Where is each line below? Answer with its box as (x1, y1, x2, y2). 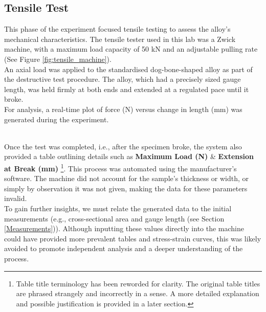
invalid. (4, 193, 27, 204)
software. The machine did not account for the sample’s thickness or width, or (4, 173, 249, 184)
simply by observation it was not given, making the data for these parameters (4, 183, 248, 193)
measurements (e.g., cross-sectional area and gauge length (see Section (4, 213, 225, 224)
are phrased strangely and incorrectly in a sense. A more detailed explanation (16, 288, 259, 299)
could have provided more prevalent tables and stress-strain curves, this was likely (4, 233, 261, 243)
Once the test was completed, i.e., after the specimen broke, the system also (4, 141, 242, 151)
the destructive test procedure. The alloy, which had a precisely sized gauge (4, 74, 241, 84)
